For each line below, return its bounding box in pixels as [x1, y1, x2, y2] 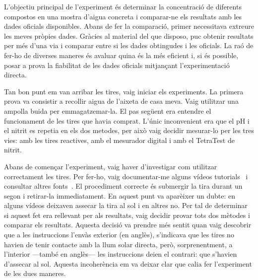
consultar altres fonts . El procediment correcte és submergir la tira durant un [4, 181, 243, 191]
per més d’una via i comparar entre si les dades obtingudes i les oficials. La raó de [4, 40, 254, 51]
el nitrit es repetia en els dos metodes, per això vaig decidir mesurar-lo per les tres [4, 125, 255, 136]
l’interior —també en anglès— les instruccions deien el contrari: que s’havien [4, 249, 237, 259]
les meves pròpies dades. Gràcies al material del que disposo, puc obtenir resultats [4, 30, 254, 41]
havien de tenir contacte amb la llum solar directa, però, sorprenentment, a [4, 239, 233, 249]
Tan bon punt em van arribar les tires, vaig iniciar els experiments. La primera [4, 86, 244, 96]
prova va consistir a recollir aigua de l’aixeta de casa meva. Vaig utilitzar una [4, 96, 239, 106]
